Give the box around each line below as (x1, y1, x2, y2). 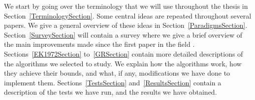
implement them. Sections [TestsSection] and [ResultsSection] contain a (4, 77, 222, 87)
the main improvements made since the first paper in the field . (4, 39, 195, 49)
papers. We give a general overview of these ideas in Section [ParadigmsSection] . (4, 20, 248, 30)
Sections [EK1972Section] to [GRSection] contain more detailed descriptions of (4, 48, 243, 59)
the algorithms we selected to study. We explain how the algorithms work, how (4, 58, 242, 68)
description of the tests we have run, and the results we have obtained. (4, 87, 217, 97)
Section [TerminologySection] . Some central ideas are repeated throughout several (4, 10, 252, 20)
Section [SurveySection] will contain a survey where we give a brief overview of (4, 29, 243, 40)
